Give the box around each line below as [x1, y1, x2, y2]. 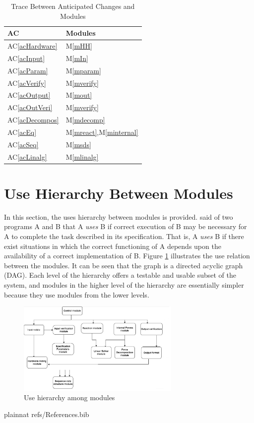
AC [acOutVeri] [7, 102, 53, 113]
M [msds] [65, 139, 91, 149]
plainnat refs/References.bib [4, 409, 89, 419]
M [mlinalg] [65, 151, 99, 162]
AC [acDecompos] [7, 115, 59, 125]
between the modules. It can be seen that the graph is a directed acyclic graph [4, 260, 243, 270]
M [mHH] [65, 41, 92, 51]
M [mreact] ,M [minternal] [65, 126, 138, 137]
